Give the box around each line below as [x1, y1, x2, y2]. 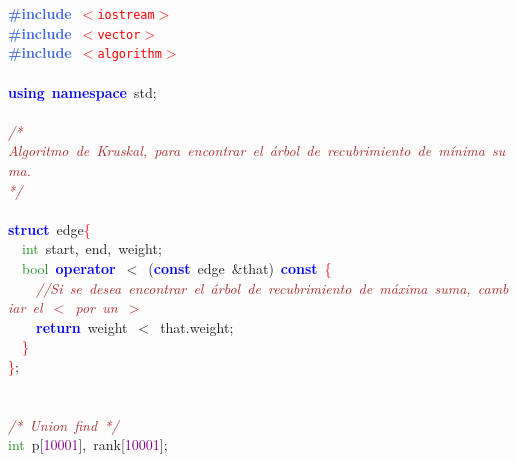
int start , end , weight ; [22, 238, 162, 259]
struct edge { [8, 218, 91, 239]
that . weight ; [160, 316, 234, 337]
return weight [36, 316, 128, 337]
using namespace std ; [8, 81, 157, 102]
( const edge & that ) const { [148, 257, 332, 278]
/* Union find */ [8, 414, 119, 435]
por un [75, 297, 118, 318]
